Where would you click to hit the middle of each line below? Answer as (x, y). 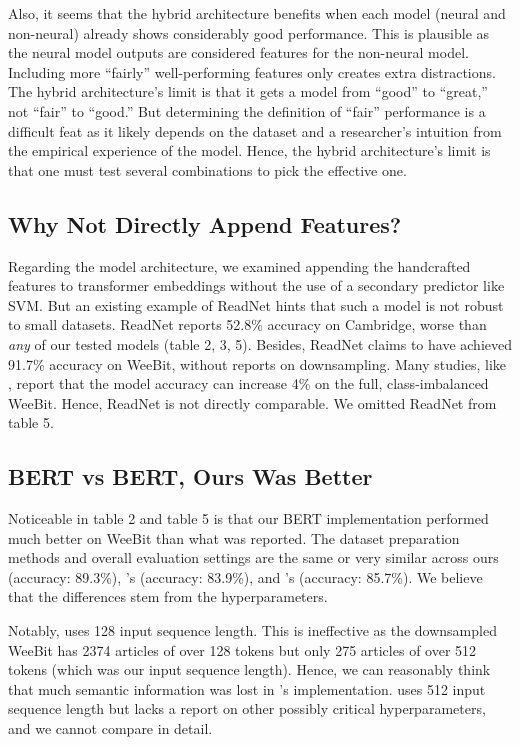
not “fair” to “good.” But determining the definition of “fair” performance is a (247, 110)
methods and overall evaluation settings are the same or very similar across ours (253, 557)
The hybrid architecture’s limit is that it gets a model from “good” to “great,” (248, 91)
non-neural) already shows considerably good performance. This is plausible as (249, 32)
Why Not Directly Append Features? (205, 223)
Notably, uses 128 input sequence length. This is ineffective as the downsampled (252, 630)
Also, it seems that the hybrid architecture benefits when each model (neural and (257, 13)
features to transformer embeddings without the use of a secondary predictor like (256, 285)
